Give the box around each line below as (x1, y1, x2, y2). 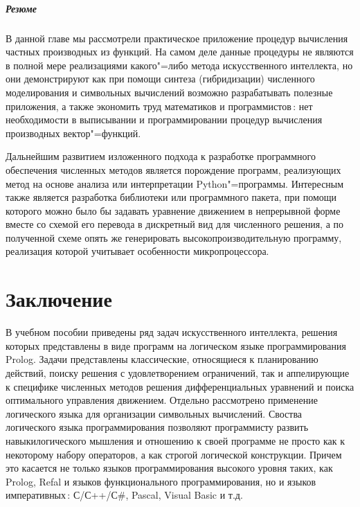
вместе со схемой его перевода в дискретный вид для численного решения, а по (6, 217, 344, 231)
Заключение (6, 285, 112, 313)
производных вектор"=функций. (6, 125, 141, 140)
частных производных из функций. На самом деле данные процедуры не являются (6, 44, 354, 59)
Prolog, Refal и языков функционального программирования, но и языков (6, 474, 316, 488)
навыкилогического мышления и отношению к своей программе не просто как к (6, 433, 345, 447)
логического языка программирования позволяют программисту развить (6, 420, 309, 434)
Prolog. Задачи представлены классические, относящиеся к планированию (6, 352, 318, 366)
